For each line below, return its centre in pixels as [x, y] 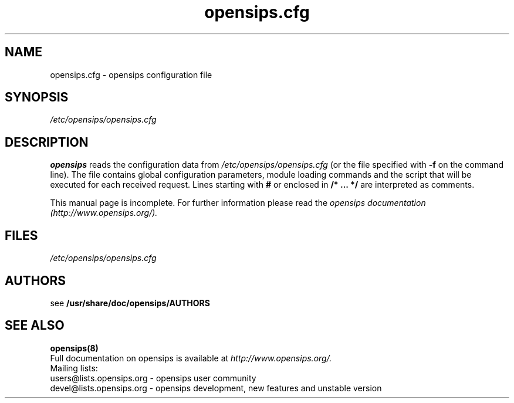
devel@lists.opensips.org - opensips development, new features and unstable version [216, 388]
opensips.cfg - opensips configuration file [131, 74]
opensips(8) [74, 348]
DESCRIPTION [47, 142]
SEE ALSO [35, 326]
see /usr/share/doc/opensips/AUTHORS [130, 303]
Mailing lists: [74, 368]
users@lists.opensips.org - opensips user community [153, 378]
